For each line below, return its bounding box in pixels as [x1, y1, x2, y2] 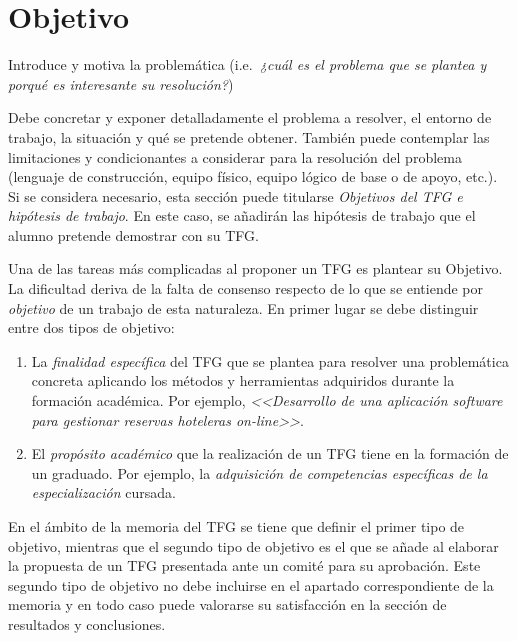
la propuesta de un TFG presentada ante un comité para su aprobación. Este [8, 555, 481, 576]
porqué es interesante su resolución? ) [8, 73, 234, 94]
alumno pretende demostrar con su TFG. [8, 224, 260, 245]
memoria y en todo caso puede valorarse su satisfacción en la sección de [8, 594, 447, 615]
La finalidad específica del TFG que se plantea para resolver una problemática [31, 350, 509, 371]
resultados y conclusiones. [8, 613, 166, 634]
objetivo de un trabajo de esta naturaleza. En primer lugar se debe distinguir [8, 297, 479, 318]
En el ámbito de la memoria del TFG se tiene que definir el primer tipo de [8, 516, 465, 536]
